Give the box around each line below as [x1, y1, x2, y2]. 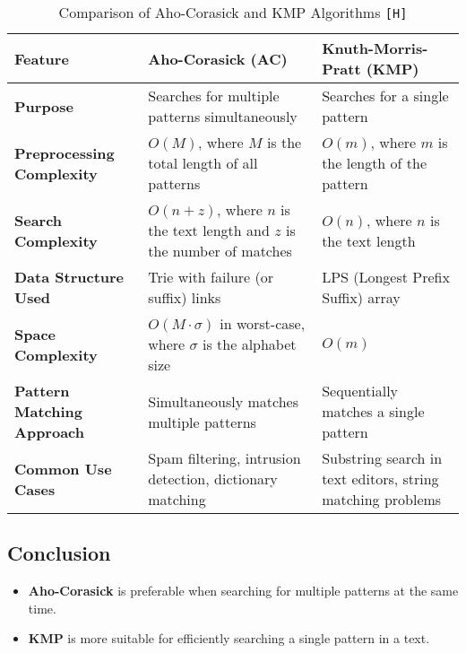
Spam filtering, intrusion [148, 448, 301, 468]
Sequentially [322, 380, 399, 401]
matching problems [322, 489, 442, 509]
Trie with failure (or [148, 266, 273, 287]
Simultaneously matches [148, 390, 298, 412]
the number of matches [148, 240, 292, 261]
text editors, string [322, 468, 439, 489]
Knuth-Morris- [322, 38, 428, 58]
